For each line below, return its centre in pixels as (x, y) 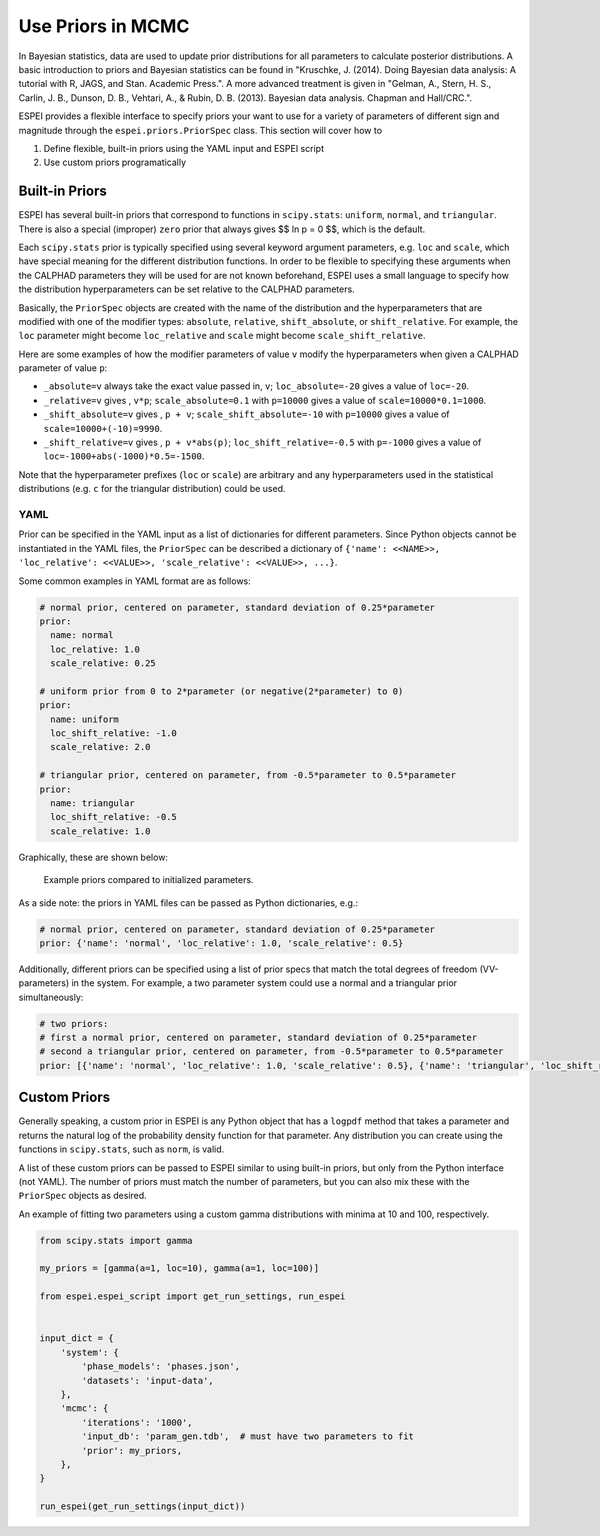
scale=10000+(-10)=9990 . (103, 428)
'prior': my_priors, (132, 1450)
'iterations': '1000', (137, 1422)
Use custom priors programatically (115, 162)
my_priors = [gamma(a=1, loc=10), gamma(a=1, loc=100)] (179, 1268)
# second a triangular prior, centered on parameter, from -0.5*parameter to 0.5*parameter (271, 1051)
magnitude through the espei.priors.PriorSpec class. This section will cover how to (200, 130)
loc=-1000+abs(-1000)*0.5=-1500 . (124, 456)
